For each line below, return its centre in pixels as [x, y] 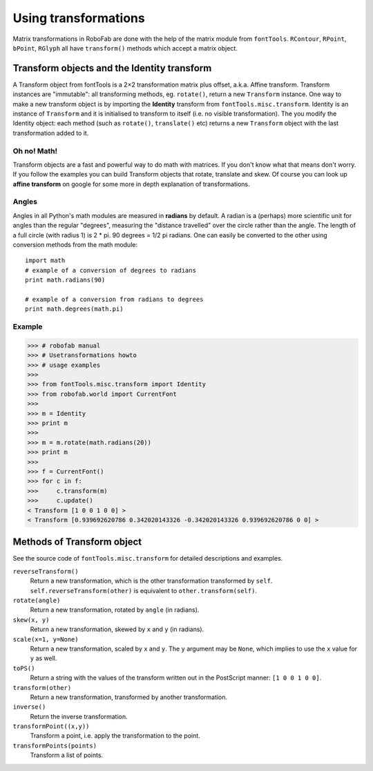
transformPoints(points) [55, 745]
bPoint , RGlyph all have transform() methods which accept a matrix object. [125, 48]
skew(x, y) [31, 620]
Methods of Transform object [77, 542]
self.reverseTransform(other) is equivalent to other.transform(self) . [143, 590]
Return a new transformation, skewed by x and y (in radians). [117, 629]
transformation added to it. [51, 133]
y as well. [44, 658]
